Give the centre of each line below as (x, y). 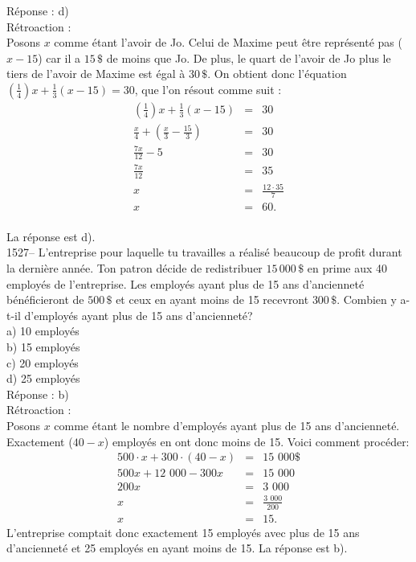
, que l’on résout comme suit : (208, 89)
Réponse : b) (38, 394)
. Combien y (367, 299)
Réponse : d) (38, 10)
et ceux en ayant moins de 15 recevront (212, 299)
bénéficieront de (45, 299)
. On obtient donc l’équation (277, 74)
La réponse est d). (51, 236)
